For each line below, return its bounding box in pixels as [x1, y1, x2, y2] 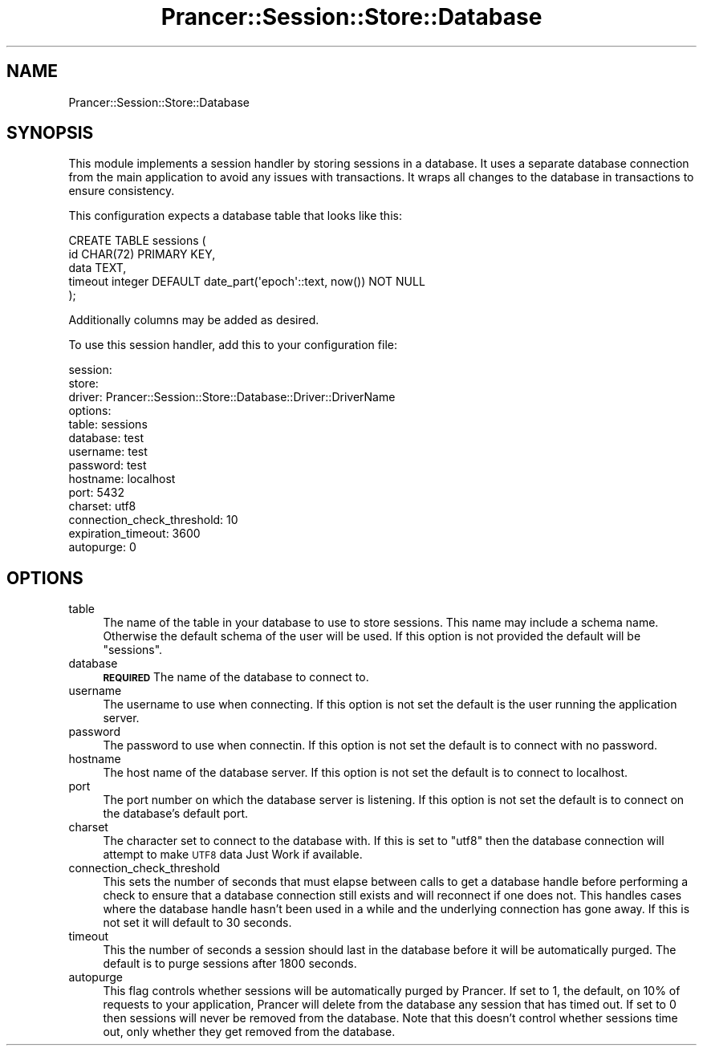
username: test [68, 445, 148, 459]
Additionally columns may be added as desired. [68, 313, 319, 327]
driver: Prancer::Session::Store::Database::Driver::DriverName [68, 390, 396, 404]
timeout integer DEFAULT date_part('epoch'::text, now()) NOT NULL [68, 274, 425, 289]
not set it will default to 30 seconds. [103, 916, 292, 930]
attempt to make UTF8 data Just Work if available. [103, 847, 363, 862]
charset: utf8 [68, 499, 136, 514]
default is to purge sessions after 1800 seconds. [103, 957, 357, 971]
